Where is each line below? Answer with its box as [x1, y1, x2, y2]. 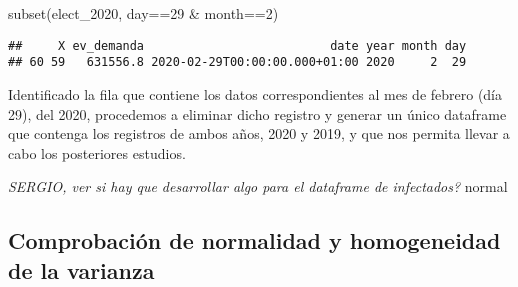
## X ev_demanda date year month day [8, 38, 467, 53]
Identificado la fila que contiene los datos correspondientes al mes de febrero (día [8, 83, 503, 104]
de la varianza [8, 254, 155, 285]
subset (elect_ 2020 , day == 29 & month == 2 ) [8, 3, 279, 23]
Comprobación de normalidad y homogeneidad [8, 225, 501, 256]
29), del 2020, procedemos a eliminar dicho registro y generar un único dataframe [8, 103, 507, 124]
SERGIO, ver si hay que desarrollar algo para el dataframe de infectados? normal [8, 176, 508, 197]
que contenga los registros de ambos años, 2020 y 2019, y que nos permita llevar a [8, 123, 510, 144]
